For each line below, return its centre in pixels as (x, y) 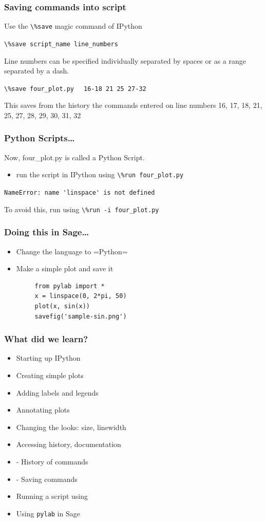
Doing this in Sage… (47, 232)
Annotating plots (43, 410)
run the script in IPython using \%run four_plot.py (100, 174)
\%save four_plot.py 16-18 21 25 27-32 (75, 89)
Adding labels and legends (57, 392)
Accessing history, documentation (69, 444)
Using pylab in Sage (48, 513)
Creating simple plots (50, 375)
